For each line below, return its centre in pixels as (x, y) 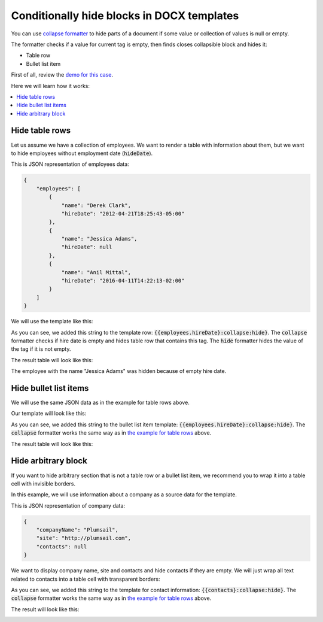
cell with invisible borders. (43, 483)
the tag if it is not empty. (41, 349)
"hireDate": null (87, 247)
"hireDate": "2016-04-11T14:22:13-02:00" (123, 281)
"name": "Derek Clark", (96, 205)
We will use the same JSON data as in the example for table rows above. (100, 403)
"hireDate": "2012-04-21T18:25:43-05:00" (123, 213)
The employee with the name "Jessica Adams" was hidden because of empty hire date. (119, 371)
